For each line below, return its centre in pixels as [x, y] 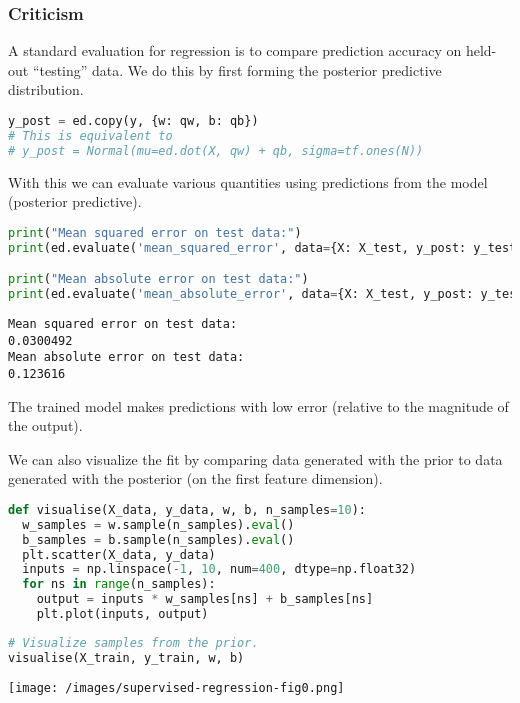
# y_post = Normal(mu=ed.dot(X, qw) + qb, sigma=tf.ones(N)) [216, 150]
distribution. [46, 89]
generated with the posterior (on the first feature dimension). [195, 478]
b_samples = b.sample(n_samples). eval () [158, 539]
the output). [45, 425]
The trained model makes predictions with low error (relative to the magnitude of [258, 405]
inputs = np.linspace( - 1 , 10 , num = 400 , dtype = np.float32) [219, 569]
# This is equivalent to [90, 135]
